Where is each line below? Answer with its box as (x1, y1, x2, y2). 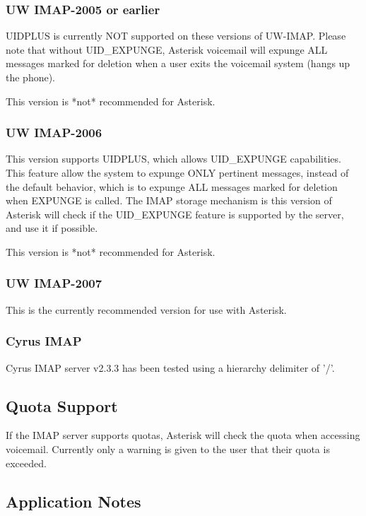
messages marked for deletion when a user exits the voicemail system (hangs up (6, 56, 350, 71)
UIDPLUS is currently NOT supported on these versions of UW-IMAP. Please (6, 28, 346, 43)
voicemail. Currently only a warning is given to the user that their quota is (6, 441, 330, 456)
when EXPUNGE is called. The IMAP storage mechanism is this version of (6, 193, 332, 208)
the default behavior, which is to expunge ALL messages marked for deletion (6, 179, 338, 194)
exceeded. (6, 455, 47, 470)
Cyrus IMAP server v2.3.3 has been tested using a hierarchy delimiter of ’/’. (6, 360, 335, 375)
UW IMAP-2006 (6, 124, 102, 141)
